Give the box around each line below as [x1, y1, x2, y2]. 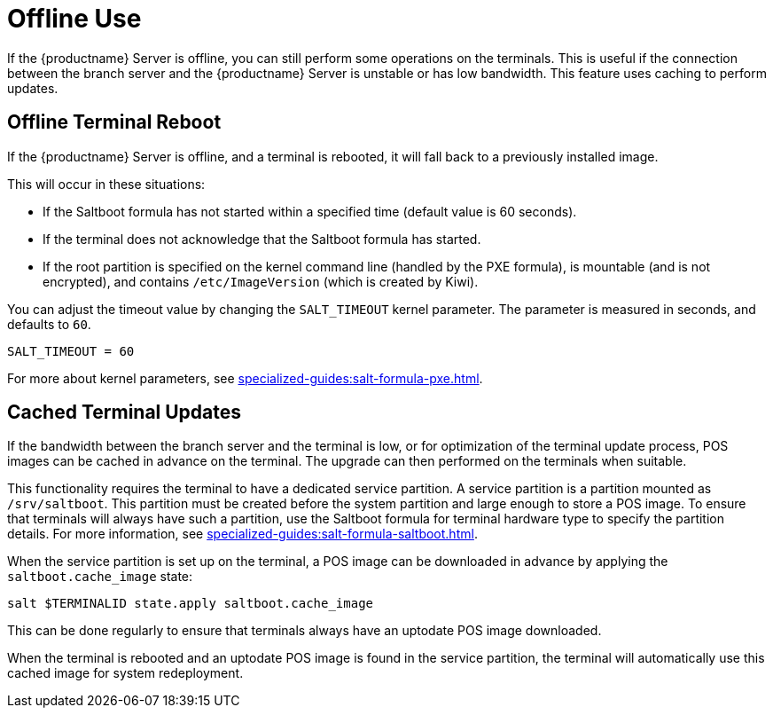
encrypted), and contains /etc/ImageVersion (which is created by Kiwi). [43, 273, 479, 289]
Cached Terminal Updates [7, 401, 242, 424]
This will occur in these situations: [7, 176, 206, 192]
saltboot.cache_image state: [7, 569, 193, 585]
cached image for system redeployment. [7, 665, 244, 681]
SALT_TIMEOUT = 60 [7, 343, 135, 358]
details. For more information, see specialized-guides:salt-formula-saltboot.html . [7, 526, 478, 542]
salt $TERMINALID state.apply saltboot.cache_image [7, 596, 374, 611]
